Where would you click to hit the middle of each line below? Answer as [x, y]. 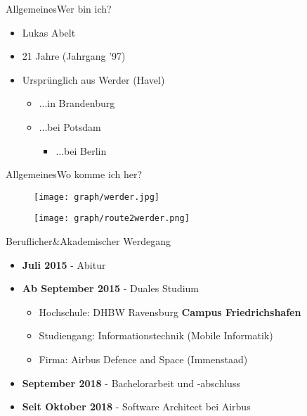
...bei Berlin [81, 150]
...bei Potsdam [70, 126]
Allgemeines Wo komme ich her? [74, 174]
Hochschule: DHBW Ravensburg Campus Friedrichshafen [170, 311]
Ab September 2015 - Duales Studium [111, 288]
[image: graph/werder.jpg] [97, 197]
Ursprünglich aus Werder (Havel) [93, 79]
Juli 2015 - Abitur [64, 264]
